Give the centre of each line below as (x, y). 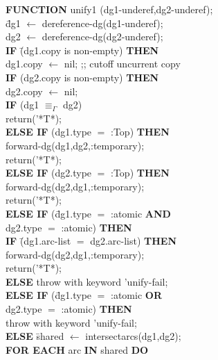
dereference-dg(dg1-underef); (102, 23)
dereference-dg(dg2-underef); (102, 36)
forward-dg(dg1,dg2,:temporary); (75, 145)
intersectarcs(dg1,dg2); (133, 336)
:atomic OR (136, 295)
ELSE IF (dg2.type (49, 173)
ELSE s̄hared (35, 336)
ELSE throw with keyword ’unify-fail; (87, 281)
